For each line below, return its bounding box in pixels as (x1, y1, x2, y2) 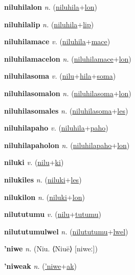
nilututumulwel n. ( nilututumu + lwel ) (4, 226, 128, 236)
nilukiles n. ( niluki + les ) (4, 174, 82, 185)
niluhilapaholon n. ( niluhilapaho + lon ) (4, 139, 130, 150)
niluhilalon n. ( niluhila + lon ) (4, 2, 97, 12)
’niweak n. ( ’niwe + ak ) (4, 260, 77, 271)
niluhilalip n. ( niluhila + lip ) (4, 19, 94, 29)
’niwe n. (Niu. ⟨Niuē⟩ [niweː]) (4, 243, 98, 254)
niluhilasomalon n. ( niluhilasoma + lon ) (4, 87, 131, 98)
